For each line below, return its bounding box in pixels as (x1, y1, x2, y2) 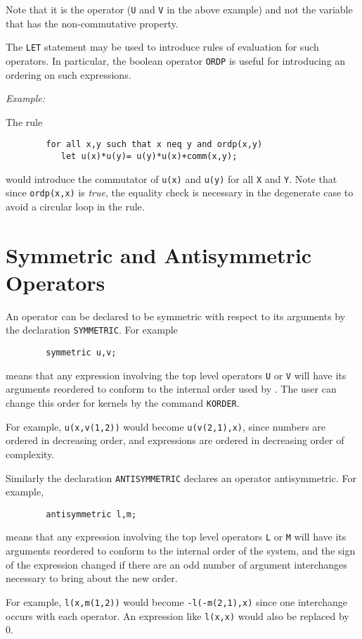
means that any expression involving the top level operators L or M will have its (6, 529, 347, 544)
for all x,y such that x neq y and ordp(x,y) (46, 139, 263, 150)
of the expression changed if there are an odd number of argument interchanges (6, 557, 347, 571)
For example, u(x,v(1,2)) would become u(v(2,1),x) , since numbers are (6, 419, 326, 434)
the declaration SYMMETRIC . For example (6, 322, 178, 337)
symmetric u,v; (46, 348, 117, 358)
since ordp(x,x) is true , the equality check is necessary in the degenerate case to (6, 185, 354, 200)
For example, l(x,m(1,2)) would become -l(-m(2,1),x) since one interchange (6, 594, 347, 609)
